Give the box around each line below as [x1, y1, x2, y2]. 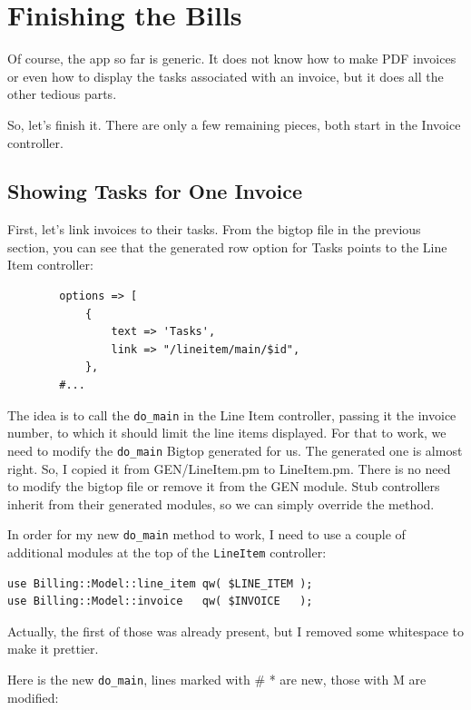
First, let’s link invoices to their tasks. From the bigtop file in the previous [7, 220, 421, 239]
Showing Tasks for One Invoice [7, 177, 302, 205]
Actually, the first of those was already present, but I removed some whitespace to [7, 621, 465, 640]
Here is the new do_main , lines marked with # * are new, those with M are [7, 670, 427, 689]
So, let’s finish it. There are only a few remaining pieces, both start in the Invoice [7, 114, 461, 133]
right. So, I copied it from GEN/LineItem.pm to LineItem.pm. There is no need [7, 459, 451, 478]
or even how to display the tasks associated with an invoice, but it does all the [7, 66, 444, 85]
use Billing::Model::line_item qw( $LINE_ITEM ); [7, 577, 313, 590]
